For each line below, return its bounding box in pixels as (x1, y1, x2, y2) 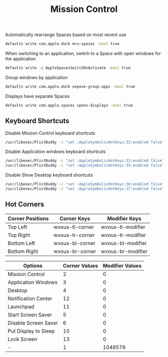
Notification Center (7, 295, 52, 302)
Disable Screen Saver (7, 319, 58, 326)
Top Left (7, 223, 27, 230)
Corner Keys (59, 215, 90, 222)
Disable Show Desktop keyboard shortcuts (5, 172, 93, 178)
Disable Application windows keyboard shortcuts (5, 148, 106, 154)
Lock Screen (7, 335, 37, 342)
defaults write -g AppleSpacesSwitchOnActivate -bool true (5, 65, 131, 70)
